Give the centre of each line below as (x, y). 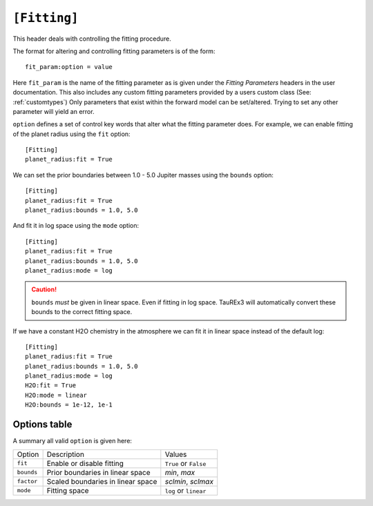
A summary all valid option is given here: (73, 441)
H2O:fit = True (51, 386)
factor (27, 481)
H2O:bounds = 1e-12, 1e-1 (69, 405)
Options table (42, 425)
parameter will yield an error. (54, 111)
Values (176, 454)
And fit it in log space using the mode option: (76, 226)
